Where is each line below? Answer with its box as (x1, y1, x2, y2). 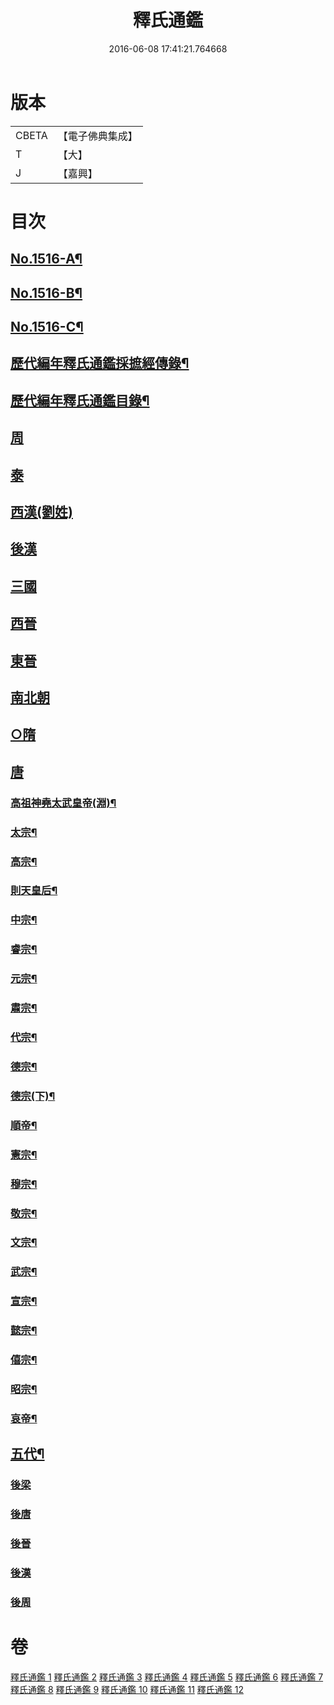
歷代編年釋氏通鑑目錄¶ (10, 392, 150, 409)
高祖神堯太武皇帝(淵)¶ (10, 796, 117, 810)
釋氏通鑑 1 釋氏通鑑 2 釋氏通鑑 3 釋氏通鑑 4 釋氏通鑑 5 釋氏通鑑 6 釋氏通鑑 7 (10, 1671, 324, 1683)
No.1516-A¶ (10, 251, 83, 268)
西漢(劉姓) (10, 504, 73, 520)
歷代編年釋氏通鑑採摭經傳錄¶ (10, 355, 190, 372)
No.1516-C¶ (10, 319, 84, 336)
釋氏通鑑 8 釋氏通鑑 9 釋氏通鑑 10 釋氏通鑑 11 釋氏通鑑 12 (10, 1683, 244, 1695)
